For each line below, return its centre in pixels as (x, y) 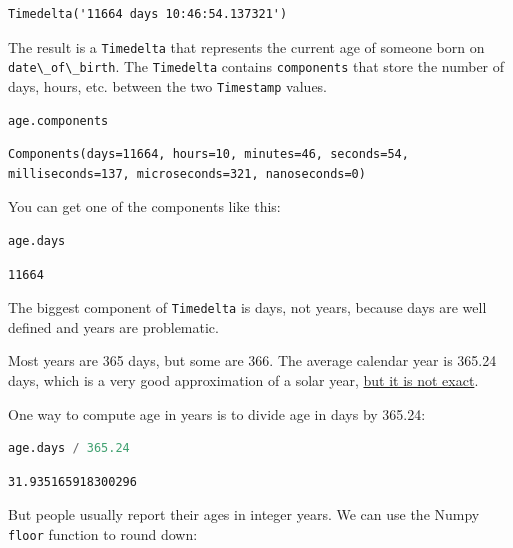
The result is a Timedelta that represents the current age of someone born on (246, 46)
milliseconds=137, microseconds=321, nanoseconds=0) (187, 173)
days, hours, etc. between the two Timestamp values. (168, 85)
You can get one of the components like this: (144, 206)
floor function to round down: (103, 533)
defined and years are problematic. (113, 326)
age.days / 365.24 (69, 448)
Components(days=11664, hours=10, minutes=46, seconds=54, (208, 154)
